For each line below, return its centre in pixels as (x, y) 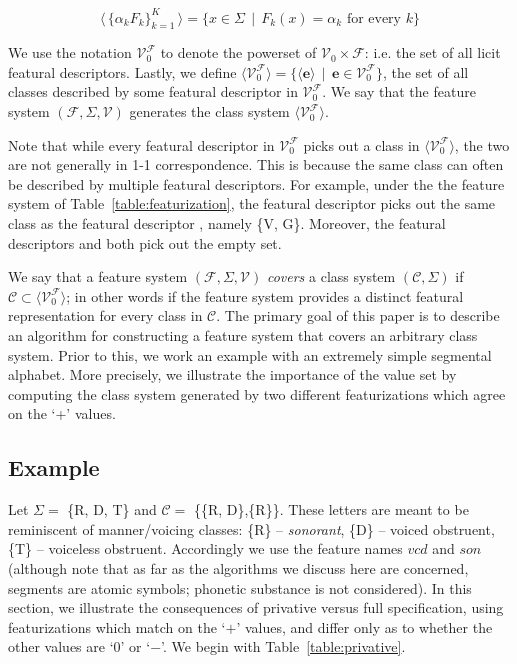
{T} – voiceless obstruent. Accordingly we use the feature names (205, 548)
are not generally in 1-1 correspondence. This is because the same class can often (256, 164)
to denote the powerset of (238, 52)
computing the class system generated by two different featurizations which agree (257, 393)
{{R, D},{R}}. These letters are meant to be (331, 509)
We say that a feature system (98, 276)
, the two (482, 144)
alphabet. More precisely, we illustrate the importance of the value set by (232, 374)
